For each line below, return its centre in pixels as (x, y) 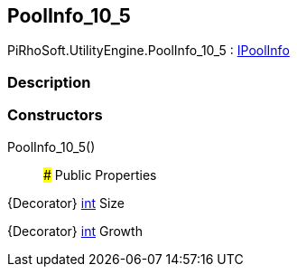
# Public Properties (100, 175)
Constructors (55, 115)
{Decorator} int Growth (75, 231)
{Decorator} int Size (66, 203)
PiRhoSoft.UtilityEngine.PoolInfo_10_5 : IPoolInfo (148, 51)
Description (49, 82)
